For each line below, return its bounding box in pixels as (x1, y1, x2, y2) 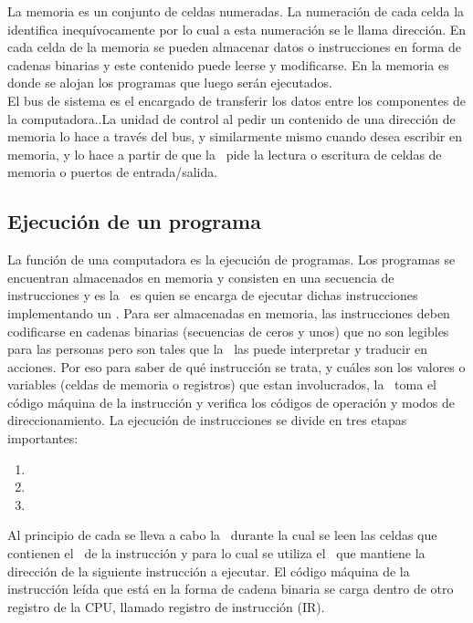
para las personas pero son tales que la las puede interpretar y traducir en (7, 339, 428, 358)
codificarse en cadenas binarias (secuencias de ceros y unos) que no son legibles (7, 321, 449, 340)
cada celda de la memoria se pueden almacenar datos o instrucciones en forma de (7, 37, 462, 57)
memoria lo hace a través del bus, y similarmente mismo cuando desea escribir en (7, 127, 462, 146)
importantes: (7, 429, 79, 448)
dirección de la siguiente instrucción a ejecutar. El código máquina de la (7, 561, 410, 580)
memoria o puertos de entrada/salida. (7, 162, 218, 182)
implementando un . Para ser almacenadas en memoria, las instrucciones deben (7, 303, 450, 322)
